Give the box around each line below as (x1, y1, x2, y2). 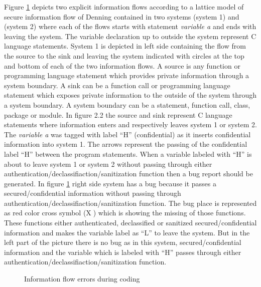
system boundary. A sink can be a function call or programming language (4, 80, 230, 90)
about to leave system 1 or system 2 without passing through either (4, 158, 212, 169)
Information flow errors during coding (24, 273, 140, 284)
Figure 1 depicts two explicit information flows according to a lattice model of (4, 2, 244, 12)
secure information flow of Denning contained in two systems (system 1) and (4, 11, 239, 22)
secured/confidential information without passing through (4, 188, 181, 198)
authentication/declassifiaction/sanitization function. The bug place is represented (4, 197, 257, 208)
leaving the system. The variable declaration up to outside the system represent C (4, 31, 256, 41)
